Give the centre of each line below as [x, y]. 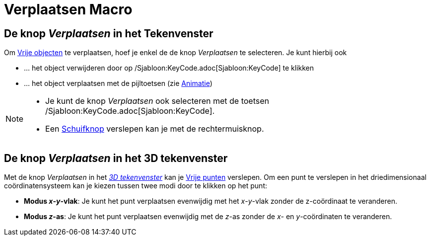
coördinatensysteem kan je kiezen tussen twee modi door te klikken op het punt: [136, 186]
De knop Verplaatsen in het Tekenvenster [109, 33]
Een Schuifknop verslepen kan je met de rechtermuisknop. [155, 129]
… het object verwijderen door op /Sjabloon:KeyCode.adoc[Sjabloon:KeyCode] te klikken [169, 68]
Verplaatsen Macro [68, 9]
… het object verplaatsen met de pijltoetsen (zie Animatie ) [118, 83]
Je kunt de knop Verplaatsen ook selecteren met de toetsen [157, 101]
